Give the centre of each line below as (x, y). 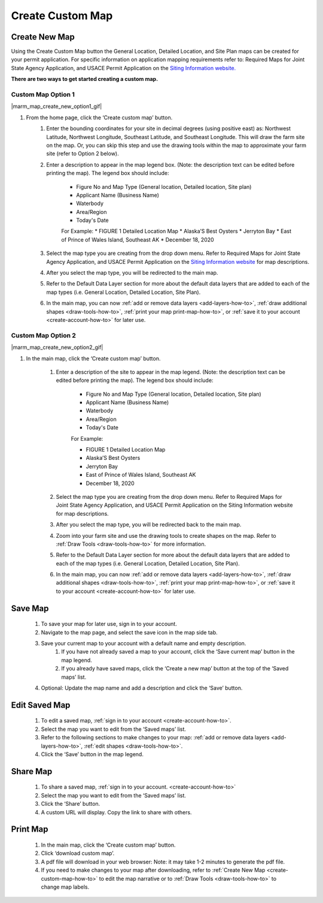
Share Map (32, 771)
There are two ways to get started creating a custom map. (85, 79)
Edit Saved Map (41, 705)
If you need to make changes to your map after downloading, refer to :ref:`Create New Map (153, 870)
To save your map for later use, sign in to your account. (109, 624)
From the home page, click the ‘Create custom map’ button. (99, 118)
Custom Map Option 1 (43, 94)
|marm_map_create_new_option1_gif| (57, 106)
